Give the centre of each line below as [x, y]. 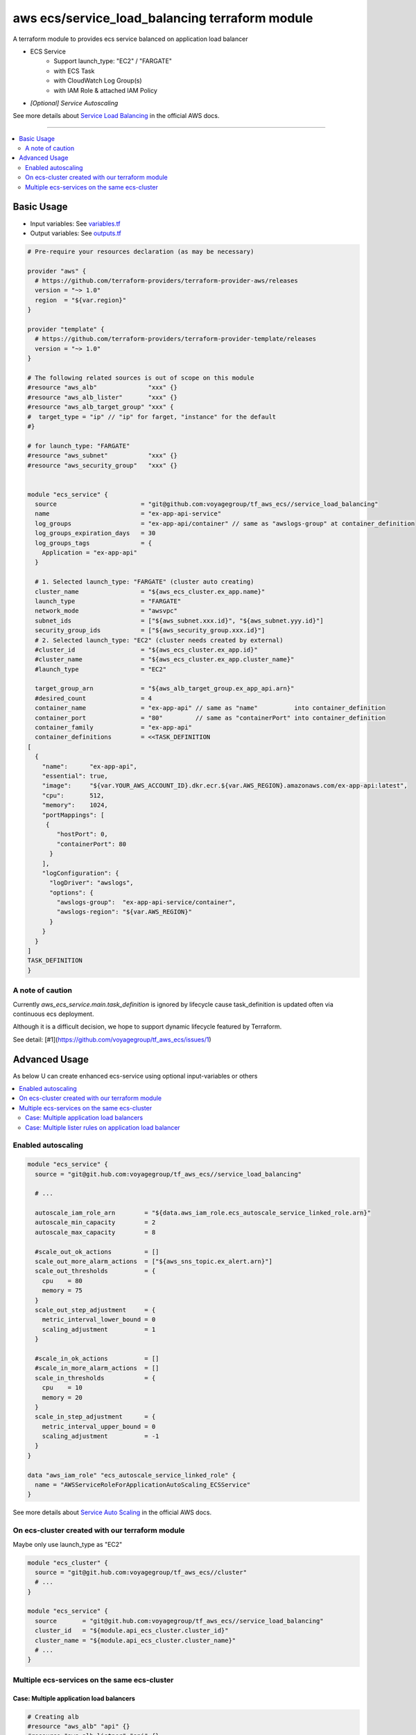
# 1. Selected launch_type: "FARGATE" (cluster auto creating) [145, 582]
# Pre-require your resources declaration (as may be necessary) [141, 251]
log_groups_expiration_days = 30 [95, 533]
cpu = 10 [62, 1388]
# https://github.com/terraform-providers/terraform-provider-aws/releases [166, 281]
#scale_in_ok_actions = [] [97, 1358]
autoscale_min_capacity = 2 [95, 1222]
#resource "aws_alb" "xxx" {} [103, 388]
